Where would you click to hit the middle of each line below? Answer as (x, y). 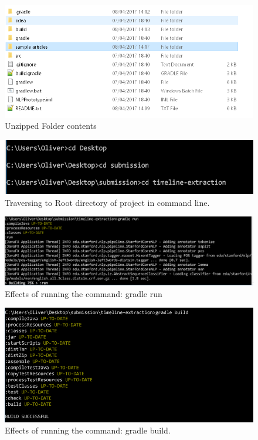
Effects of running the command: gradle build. (88, 430)
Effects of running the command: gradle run (84, 293)
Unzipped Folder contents (51, 126)
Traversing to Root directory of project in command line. (107, 202)
